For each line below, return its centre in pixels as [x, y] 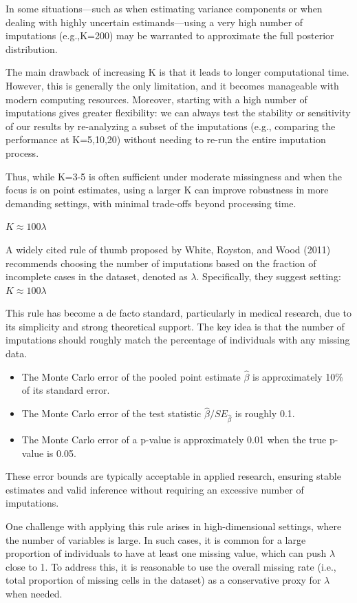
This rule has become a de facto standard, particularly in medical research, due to [178, 313]
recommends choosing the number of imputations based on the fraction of [161, 263]
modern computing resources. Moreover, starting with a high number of [156, 99]
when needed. [34, 593]
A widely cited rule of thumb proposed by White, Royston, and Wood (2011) [168, 249]
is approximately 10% [298, 376]
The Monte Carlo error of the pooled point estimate [131, 376]
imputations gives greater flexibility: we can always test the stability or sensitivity [178, 113]
